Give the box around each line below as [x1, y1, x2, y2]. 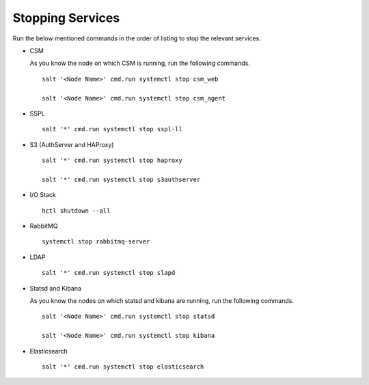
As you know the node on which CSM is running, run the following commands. [29, 59, 251, 68]
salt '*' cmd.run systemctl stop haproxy [42, 157, 182, 164]
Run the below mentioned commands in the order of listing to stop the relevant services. [12, 34, 261, 42]
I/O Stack [29, 191, 56, 199]
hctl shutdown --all [42, 207, 111, 215]
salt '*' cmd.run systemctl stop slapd [42, 269, 176, 277]
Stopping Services [12, 10, 120, 25]
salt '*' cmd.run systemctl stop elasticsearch [42, 362, 204, 371]
